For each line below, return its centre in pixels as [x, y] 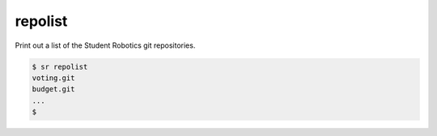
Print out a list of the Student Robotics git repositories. [105, 45]
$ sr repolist [60, 66]
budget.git [53, 89]
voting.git [53, 78]
